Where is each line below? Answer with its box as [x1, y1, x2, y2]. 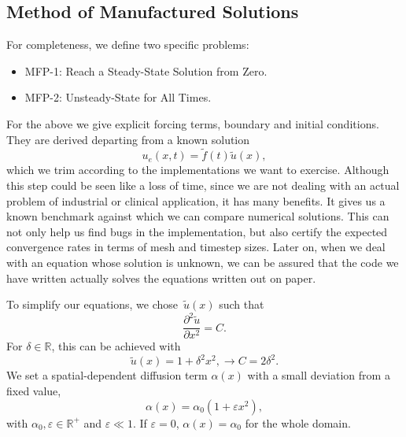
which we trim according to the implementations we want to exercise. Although [6, 161, 389, 178]
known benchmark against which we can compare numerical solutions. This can [6, 208, 389, 224]
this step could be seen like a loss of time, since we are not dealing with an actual [6, 176, 400, 193]
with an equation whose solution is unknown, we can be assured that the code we [6, 254, 399, 270]
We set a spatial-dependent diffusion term [6, 367, 208, 383]
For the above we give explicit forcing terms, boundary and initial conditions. [6, 115, 379, 131]
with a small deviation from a [247, 367, 390, 383]
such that [219, 296, 264, 313]
